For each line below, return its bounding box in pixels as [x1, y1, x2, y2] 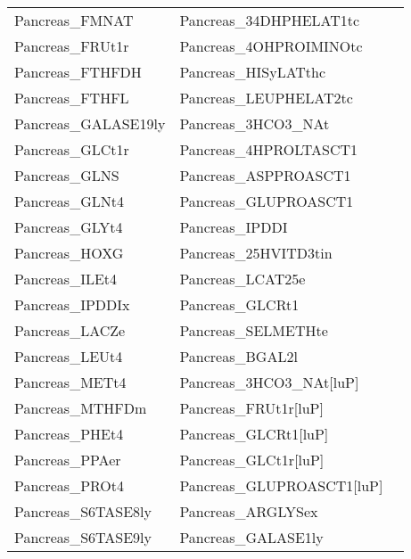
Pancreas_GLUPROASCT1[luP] [179, 475, 383, 496]
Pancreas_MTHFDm [14, 398, 147, 418]
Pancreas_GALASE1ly [179, 527, 324, 547]
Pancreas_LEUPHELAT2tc [179, 87, 353, 108]
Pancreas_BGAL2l [179, 346, 298, 366]
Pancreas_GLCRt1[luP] [179, 423, 329, 444]
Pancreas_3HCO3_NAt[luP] [179, 372, 359, 392]
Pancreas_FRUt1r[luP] [179, 398, 324, 418]
